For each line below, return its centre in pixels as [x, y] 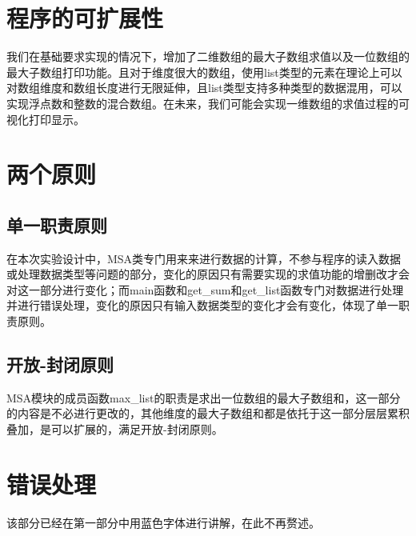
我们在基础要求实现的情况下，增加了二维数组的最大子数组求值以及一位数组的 [208, 56]
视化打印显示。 [46, 119]
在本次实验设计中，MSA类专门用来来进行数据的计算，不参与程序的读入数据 [204, 258]
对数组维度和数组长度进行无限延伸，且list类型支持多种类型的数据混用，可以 [204, 88]
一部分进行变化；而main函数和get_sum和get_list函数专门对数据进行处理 [216, 289]
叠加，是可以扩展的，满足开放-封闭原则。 [115, 429]
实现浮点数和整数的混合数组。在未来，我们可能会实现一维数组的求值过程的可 [208, 103]
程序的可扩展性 [85, 18]
